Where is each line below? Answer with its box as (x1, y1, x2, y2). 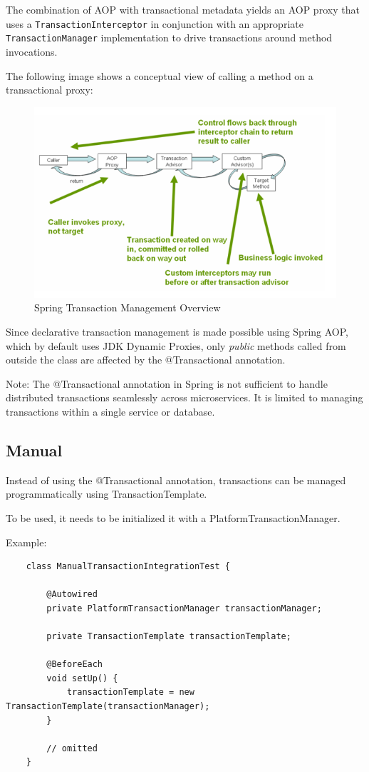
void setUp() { (46, 673, 118, 683)
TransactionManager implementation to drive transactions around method (6, 30, 333, 45)
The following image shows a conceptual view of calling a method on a (6, 68, 313, 83)
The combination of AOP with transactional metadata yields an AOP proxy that (6, 2, 360, 16)
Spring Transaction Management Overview (34, 300, 221, 315)
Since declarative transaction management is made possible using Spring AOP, (6, 324, 348, 339)
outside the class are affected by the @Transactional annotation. (6, 352, 286, 367)
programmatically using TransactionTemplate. (6, 486, 207, 501)
